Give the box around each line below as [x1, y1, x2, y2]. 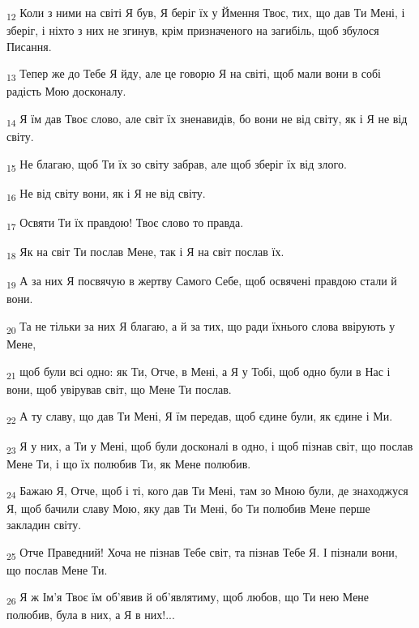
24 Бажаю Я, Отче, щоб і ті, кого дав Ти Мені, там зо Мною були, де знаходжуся [6, 482, 408, 502]
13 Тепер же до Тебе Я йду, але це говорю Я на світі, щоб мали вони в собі [6, 65, 382, 84]
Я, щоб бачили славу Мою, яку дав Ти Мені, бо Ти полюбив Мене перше [6, 500, 370, 517]
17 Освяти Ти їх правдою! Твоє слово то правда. [6, 214, 244, 233]
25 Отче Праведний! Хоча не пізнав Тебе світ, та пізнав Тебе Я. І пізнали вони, [6, 543, 398, 562]
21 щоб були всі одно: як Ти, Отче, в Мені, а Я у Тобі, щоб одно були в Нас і [6, 362, 391, 382]
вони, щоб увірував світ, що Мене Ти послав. [6, 380, 232, 397]
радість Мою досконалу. [6, 83, 126, 100]
